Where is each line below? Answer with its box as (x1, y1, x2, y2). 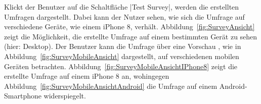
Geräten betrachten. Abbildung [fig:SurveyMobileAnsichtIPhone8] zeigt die (4, 61, 238, 71)
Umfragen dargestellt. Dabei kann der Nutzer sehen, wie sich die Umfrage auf (4, 11, 245, 22)
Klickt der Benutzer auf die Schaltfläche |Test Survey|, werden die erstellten (4, 2, 239, 12)
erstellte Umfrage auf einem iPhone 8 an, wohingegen (4, 71, 169, 81)
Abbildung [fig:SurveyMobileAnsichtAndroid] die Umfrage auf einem (4, 80, 217, 91)
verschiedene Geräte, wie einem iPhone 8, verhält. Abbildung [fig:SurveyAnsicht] (4, 21, 255, 32)
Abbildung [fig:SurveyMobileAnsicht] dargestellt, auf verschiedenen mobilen (4, 50, 239, 61)
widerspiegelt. (43, 90, 86, 101)
